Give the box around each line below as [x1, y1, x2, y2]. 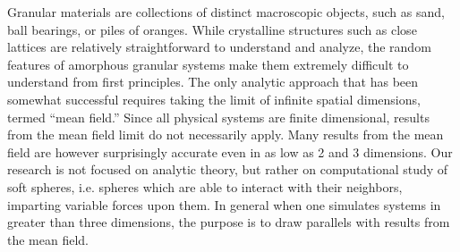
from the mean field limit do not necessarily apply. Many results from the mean [7, 125, 444, 144]
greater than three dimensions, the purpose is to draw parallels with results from [7, 213, 450, 231]
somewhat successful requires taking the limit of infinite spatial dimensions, [7, 89, 421, 108]
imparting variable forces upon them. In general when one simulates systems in [7, 195, 441, 214]
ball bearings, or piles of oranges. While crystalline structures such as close [7, 20, 417, 38]
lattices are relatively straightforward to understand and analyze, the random [7, 38, 431, 56]
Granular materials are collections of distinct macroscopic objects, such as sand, [7, 3, 445, 21]
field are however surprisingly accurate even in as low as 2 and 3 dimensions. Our [7, 142, 453, 161]
